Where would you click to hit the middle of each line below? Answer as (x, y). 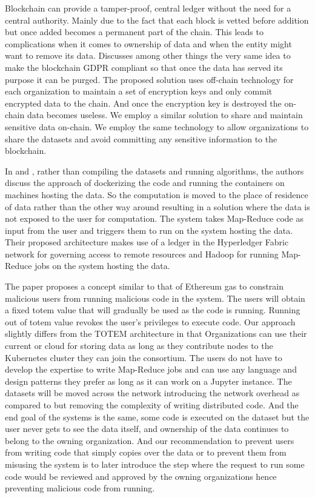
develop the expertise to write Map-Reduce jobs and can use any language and (151, 369)
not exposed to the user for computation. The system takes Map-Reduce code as (154, 218)
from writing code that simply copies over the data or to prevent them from (146, 452)
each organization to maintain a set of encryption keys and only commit (139, 91)
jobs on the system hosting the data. (102, 266)
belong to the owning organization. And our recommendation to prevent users (150, 440)
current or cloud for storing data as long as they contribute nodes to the (139, 346)
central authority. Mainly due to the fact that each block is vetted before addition (157, 20)
